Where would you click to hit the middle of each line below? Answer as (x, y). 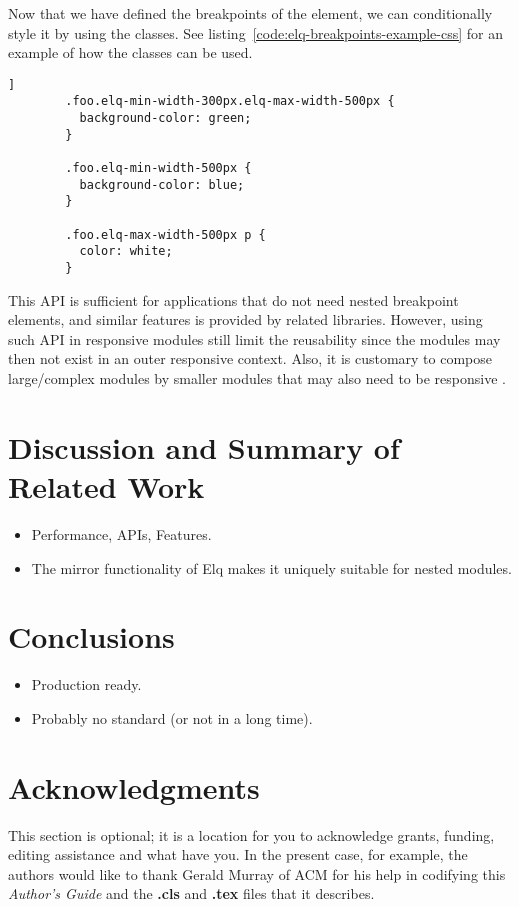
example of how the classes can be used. (130, 52)
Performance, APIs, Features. (121, 533)
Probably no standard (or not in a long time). (172, 717)
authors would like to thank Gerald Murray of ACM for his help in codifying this (257, 873)
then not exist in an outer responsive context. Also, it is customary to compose (250, 358)
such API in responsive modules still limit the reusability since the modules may (254, 338)
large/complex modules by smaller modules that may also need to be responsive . (257, 378)
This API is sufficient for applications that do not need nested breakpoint (233, 299)
